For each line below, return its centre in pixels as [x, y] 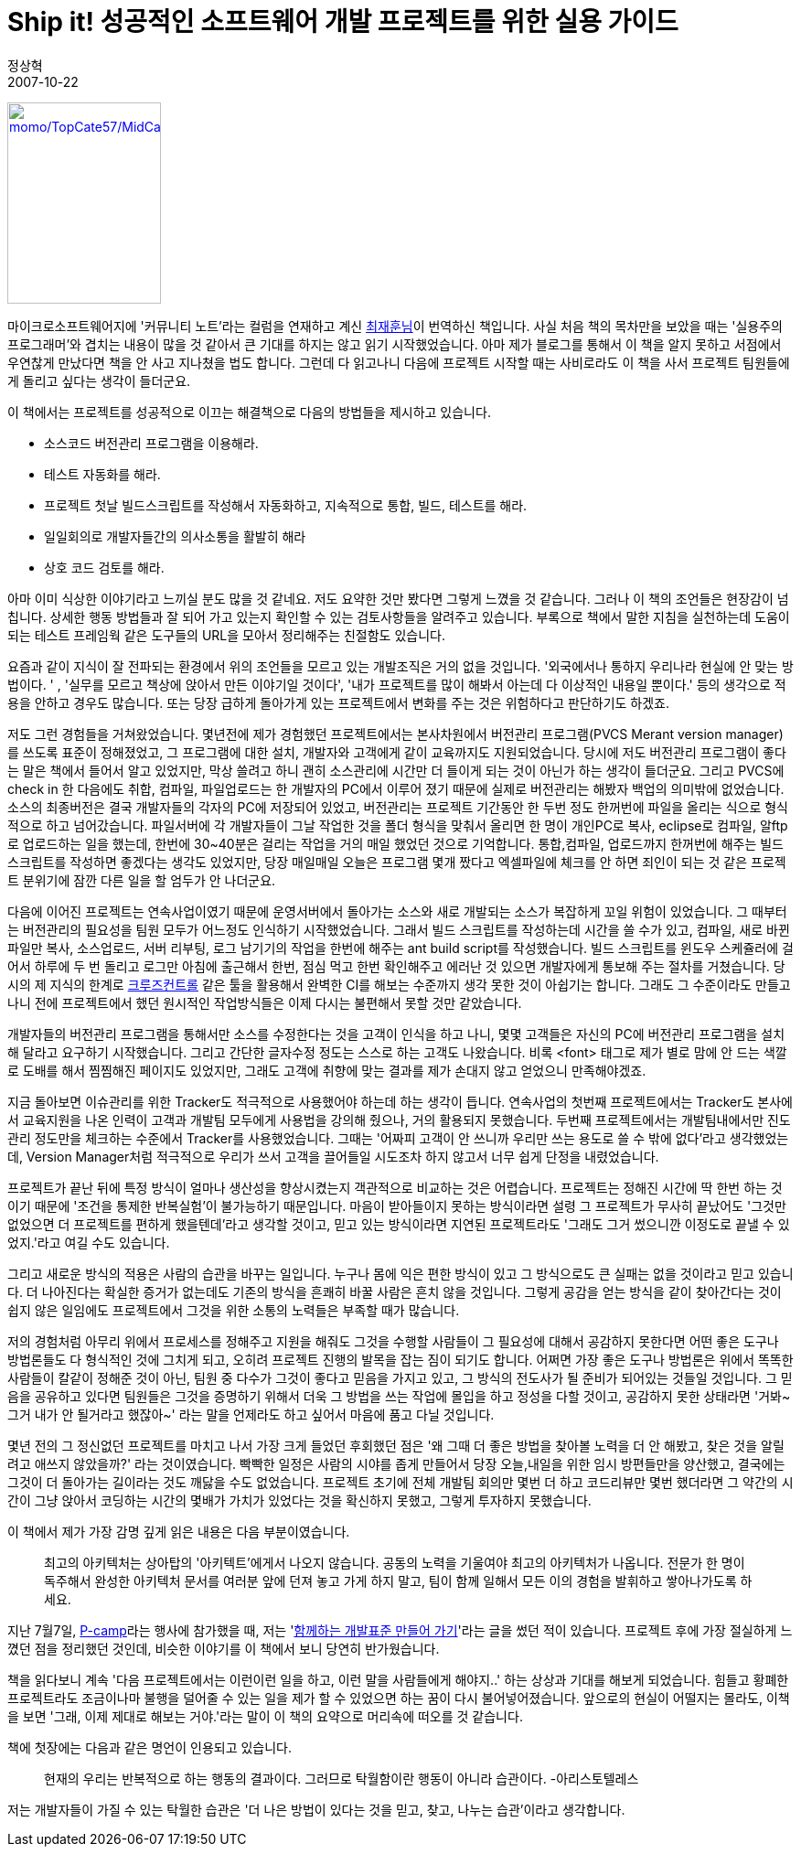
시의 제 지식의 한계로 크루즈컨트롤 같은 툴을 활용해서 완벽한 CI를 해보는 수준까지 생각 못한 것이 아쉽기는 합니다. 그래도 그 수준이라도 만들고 [399, 984]
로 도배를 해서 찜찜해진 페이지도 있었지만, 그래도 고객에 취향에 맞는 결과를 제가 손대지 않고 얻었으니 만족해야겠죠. [327, 1070]
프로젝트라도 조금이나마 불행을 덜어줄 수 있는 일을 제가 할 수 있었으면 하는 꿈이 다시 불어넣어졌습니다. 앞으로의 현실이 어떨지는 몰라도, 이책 [399, 1698]
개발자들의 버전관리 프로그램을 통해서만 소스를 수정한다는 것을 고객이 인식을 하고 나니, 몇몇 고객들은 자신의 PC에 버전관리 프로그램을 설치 [396, 1034]
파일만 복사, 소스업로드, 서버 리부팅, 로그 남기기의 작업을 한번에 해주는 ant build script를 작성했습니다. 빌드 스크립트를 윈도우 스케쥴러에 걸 [400, 948]
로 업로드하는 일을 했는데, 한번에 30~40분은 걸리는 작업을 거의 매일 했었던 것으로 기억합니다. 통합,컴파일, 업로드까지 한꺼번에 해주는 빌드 [395, 843]
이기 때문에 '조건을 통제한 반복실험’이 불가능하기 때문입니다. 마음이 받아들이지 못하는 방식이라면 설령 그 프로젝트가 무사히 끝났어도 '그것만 [397, 1206]
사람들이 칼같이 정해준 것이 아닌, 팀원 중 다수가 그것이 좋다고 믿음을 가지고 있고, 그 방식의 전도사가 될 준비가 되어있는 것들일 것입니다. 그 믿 [400, 1377]
